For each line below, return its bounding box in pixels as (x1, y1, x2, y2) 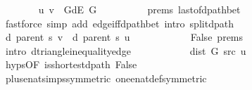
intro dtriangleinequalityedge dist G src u (5, 43, 246, 58)
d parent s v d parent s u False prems (5, 30, 244, 44)
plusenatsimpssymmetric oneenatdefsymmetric (5, 70, 207, 85)
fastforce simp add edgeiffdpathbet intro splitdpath (5, 15, 234, 30)
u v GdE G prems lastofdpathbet (38, 2, 241, 16)
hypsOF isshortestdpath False (5, 57, 137, 72)
